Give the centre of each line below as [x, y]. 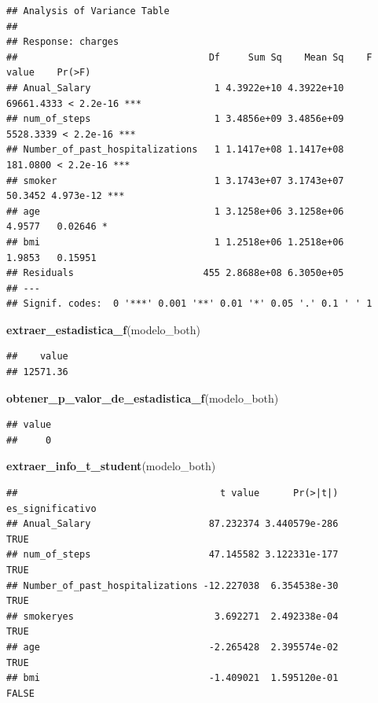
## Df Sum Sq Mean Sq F [189, 57]
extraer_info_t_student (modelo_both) [111, 466]
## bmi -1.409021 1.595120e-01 [172, 678]
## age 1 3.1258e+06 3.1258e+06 [175, 211]
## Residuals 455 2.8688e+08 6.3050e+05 [175, 273]
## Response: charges [63, 42]
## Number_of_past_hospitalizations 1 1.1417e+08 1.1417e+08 [175, 150]
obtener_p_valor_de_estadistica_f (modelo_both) [143, 398]
